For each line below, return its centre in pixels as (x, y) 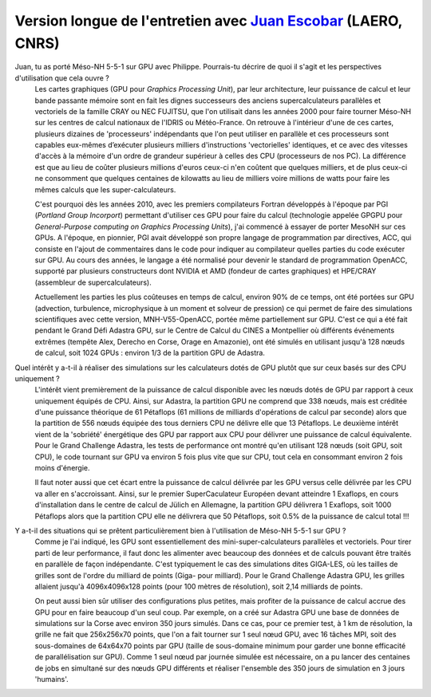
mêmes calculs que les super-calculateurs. (105, 189)
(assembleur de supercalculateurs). (93, 282)
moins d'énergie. (63, 468)
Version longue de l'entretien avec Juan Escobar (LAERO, (209, 21)
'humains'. (52, 679)
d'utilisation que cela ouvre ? (62, 78)
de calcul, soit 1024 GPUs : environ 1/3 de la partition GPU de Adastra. (150, 353)
